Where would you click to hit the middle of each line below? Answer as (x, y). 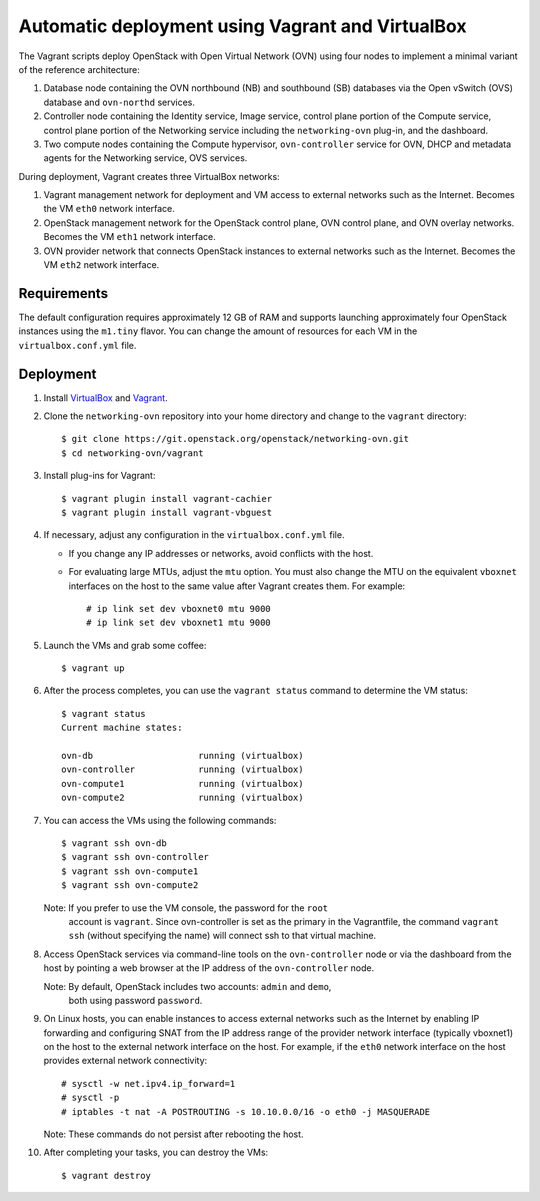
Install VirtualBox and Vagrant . (106, 397)
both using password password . (135, 1000)
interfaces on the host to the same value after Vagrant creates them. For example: (237, 586)
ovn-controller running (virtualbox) (182, 769)
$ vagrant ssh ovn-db (114, 843)
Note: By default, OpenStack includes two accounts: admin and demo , (187, 986)
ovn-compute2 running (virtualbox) (182, 798)
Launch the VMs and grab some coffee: (125, 645)
